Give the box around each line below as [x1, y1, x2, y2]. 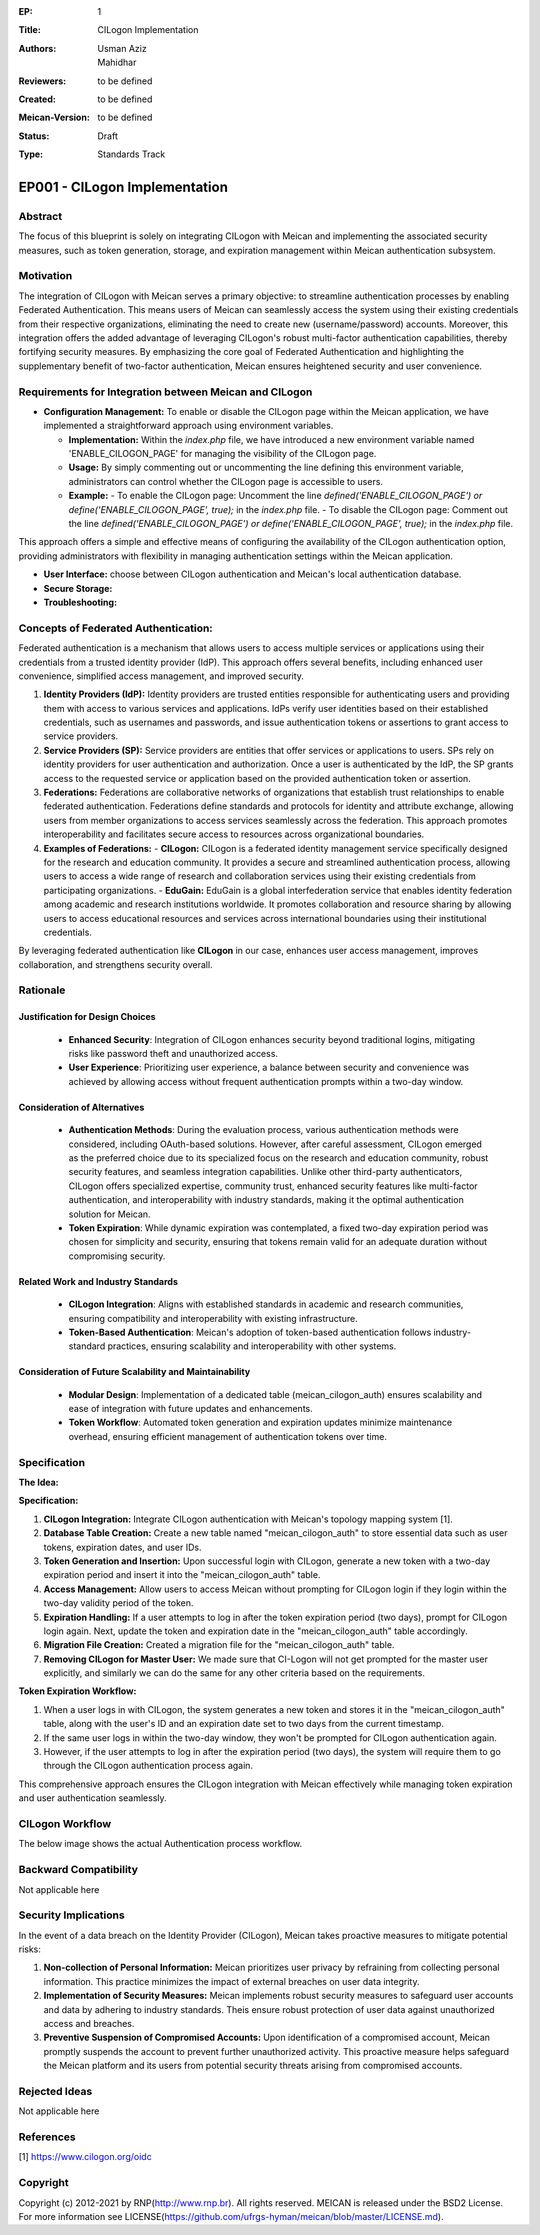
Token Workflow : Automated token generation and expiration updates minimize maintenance [68, 1416, 453, 1429]
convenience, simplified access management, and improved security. [18, 670, 305, 682]
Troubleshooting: [43, 596, 118, 608]
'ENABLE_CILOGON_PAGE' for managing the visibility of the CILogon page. [68, 448, 377, 460]
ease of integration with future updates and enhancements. [68, 1403, 314, 1415]
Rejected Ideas [18, 2084, 93, 2098]
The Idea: [18, 1476, 59, 1489]
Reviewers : [18, 75, 67, 87]
